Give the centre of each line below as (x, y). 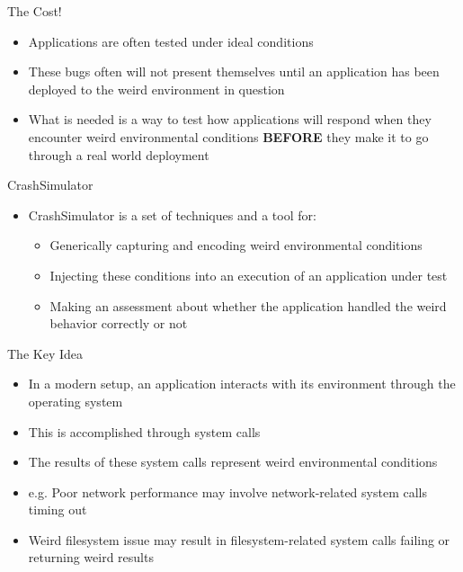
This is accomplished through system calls (144, 431)
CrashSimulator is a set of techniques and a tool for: (172, 214)
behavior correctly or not (119, 323)
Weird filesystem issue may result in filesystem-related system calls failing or (239, 539)
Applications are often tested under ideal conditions (171, 41)
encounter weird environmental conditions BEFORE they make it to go (228, 136)
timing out (58, 509)
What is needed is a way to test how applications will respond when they (230, 119)
